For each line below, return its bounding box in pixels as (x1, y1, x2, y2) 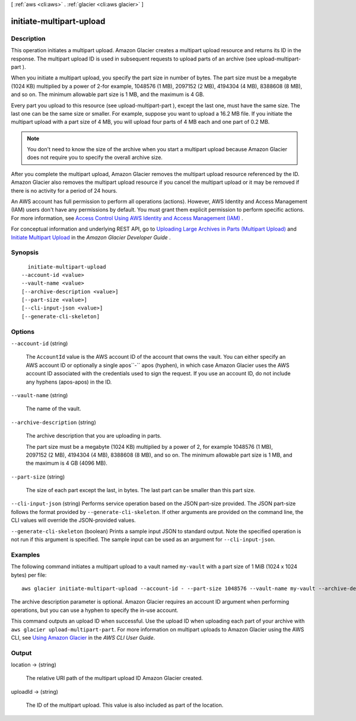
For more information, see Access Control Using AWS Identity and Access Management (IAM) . (11, 214, 243, 222)
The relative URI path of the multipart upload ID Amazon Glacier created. (26, 675, 203, 682)
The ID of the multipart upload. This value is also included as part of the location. (26, 701, 224, 709)
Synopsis (11, 248, 39, 257)
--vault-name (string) (11, 391, 68, 398)
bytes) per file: (11, 571, 47, 578)
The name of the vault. (26, 405, 81, 412)
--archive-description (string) (11, 419, 96, 426)
